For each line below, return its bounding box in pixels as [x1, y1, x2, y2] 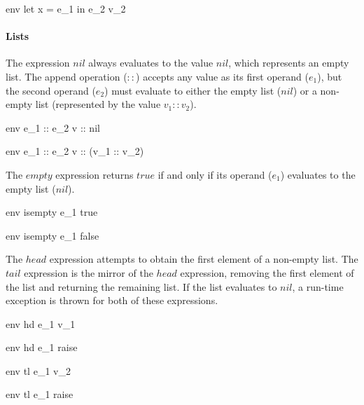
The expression [6, 55, 70, 70]
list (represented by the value [35, 97, 161, 111]
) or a [293, 83, 317, 97]
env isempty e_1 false [6, 228, 99, 242]
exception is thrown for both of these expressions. [6, 293, 218, 308]
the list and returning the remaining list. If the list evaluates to [6, 279, 277, 294]
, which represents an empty [228, 55, 349, 70]
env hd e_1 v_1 [6, 316, 76, 331]
